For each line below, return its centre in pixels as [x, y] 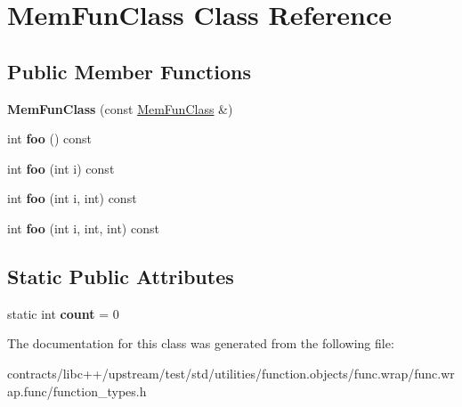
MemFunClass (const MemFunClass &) [120, 108]
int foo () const [50, 138]
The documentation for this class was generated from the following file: [201, 343]
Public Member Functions [129, 71]
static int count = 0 [63, 313]
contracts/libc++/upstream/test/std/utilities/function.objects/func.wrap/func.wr [231, 373]
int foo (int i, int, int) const [83, 228]
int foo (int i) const [61, 168]
